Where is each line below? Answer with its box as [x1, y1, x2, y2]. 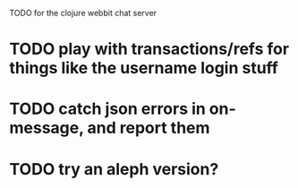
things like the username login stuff [9, 58, 279, 79]
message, [9, 118, 84, 138]
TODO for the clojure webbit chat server [9, 8, 158, 18]
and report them [87, 118, 210, 138]
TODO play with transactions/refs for [9, 39, 289, 59]
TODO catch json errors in [9, 98, 206, 119]
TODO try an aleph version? [9, 158, 219, 179]
